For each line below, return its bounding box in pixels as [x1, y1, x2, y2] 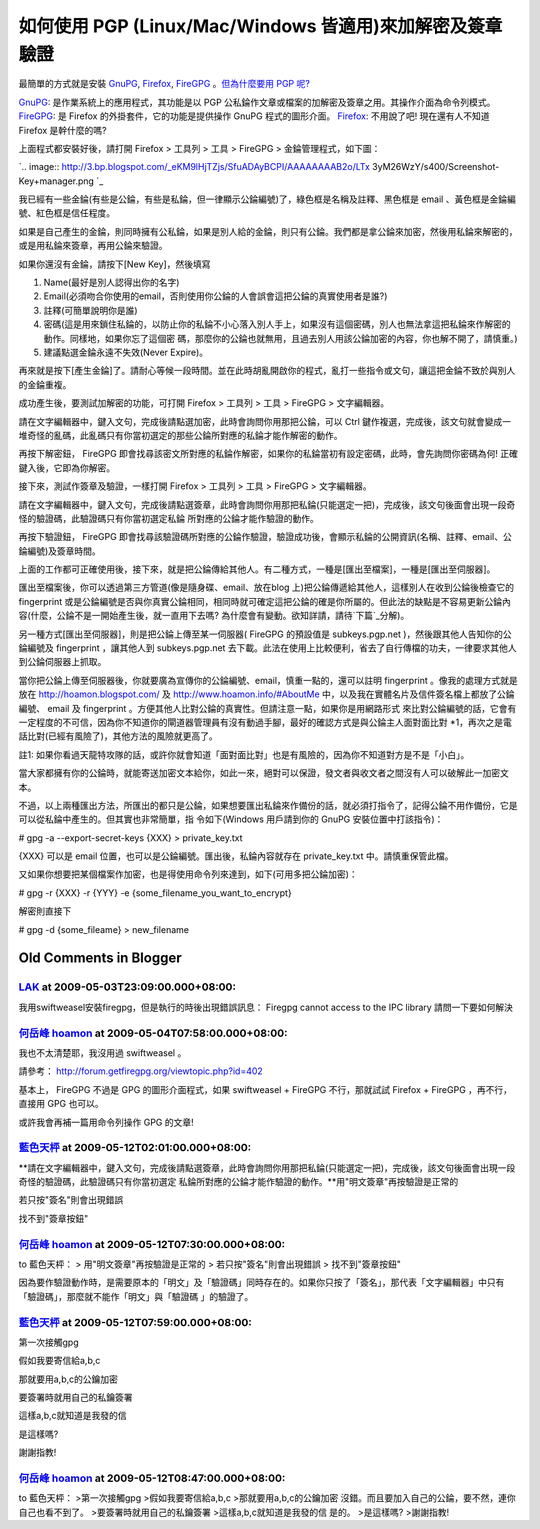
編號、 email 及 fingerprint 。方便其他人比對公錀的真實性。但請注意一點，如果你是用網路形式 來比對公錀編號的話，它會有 [18, 702, 517, 714]
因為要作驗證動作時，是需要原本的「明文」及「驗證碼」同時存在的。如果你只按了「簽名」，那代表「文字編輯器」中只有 [18, 1276, 505, 1289]
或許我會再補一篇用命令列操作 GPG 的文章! [18, 1116, 194, 1128]
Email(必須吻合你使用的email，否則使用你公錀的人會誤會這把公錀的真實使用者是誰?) [43, 290, 388, 302]
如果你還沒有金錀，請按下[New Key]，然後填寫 [18, 258, 211, 270]
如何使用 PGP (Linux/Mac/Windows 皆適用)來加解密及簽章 [18, 15, 503, 37]
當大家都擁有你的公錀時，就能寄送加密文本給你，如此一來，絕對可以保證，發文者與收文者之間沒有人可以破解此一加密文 [18, 767, 509, 779]
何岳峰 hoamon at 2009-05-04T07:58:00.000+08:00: [18, 1026, 289, 1040]
